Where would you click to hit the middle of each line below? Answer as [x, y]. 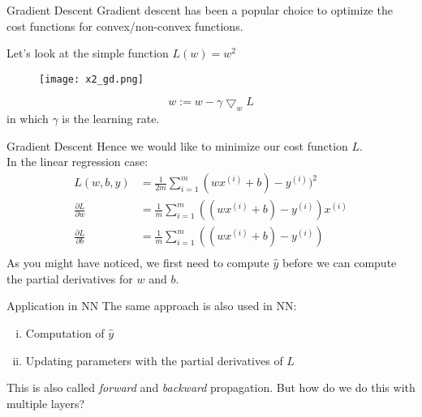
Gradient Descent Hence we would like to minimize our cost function [177, 145]
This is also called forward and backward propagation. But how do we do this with [211, 387]
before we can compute [339, 263]
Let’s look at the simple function [88, 53]
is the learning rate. [111, 119]
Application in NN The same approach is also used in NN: [152, 306]
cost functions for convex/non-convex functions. [125, 26]
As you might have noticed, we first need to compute [138, 263]
